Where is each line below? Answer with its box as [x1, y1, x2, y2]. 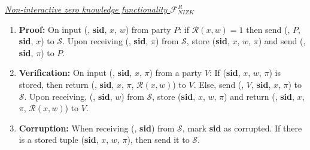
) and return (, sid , [224, 90, 294, 102]
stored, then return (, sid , [19, 78, 114, 90]
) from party [125, 23, 171, 35]
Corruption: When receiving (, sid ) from [19, 121, 175, 134]
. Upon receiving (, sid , [62, 35, 148, 47]
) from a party [149, 66, 202, 79]
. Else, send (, [193, 78, 244, 90]
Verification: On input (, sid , [19, 66, 132, 79]
